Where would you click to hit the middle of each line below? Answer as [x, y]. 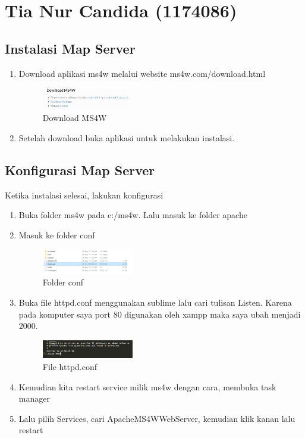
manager [34, 398]
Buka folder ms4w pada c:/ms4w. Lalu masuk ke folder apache [133, 215]
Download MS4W [75, 118]
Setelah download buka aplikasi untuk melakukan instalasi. [127, 137]
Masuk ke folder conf [57, 234]
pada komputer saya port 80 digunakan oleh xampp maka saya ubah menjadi [160, 314]
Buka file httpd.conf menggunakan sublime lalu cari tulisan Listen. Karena [155, 302]
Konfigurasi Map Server [80, 170]
